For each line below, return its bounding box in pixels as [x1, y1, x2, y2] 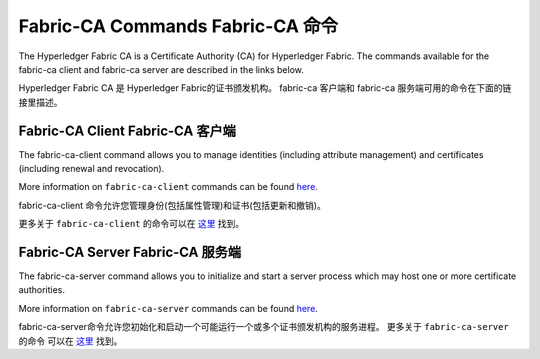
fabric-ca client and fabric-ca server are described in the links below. [18, 63, 305, 75]
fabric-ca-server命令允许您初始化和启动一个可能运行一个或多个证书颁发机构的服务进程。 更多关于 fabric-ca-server [18, 321, 509, 333]
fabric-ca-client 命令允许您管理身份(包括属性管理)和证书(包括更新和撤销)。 [18, 199, 327, 211]
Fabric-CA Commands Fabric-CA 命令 [18, 15, 339, 37]
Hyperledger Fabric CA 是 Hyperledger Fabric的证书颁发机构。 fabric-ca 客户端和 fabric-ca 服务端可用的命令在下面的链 [18, 82, 512, 94]
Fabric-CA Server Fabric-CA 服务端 [18, 244, 242, 260]
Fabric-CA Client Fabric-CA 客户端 [18, 122, 237, 139]
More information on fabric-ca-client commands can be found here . [18, 181, 319, 193]
